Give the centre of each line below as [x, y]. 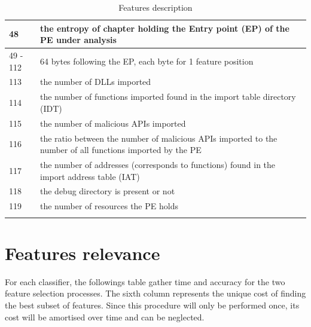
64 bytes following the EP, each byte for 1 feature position [147, 61]
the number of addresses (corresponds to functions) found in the [158, 165]
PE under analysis [78, 40]
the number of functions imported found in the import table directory [168, 97]
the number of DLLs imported [96, 82]
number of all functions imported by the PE [121, 150]
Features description [155, 7]
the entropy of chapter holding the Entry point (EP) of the [165, 28]
